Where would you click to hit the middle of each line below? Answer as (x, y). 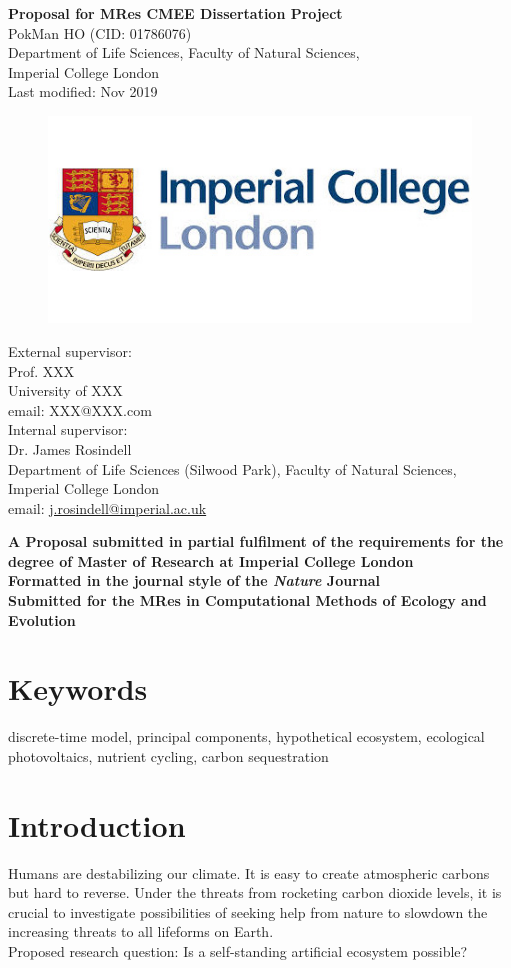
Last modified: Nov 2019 (83, 91)
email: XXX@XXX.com (80, 409)
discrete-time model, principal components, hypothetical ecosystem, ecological (246, 736)
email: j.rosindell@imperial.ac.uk (107, 507)
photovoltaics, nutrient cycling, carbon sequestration (168, 755)
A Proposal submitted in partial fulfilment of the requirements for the (256, 541)
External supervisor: (70, 350)
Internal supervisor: (68, 429)
